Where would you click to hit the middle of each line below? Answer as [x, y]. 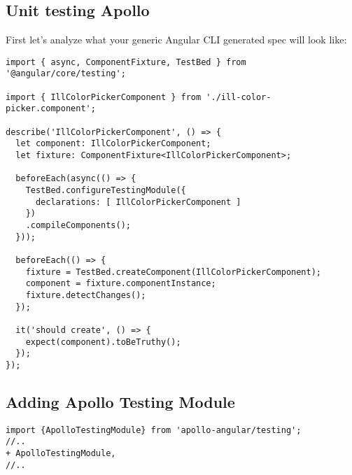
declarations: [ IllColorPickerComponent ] [138, 202]
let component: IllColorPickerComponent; [113, 144]
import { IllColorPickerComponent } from [104, 97]
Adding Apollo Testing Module [120, 401]
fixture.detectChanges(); [86, 295]
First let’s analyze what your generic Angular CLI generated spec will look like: [176, 40]
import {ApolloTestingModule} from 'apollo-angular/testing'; [154, 430]
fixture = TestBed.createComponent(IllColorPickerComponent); [174, 272]
